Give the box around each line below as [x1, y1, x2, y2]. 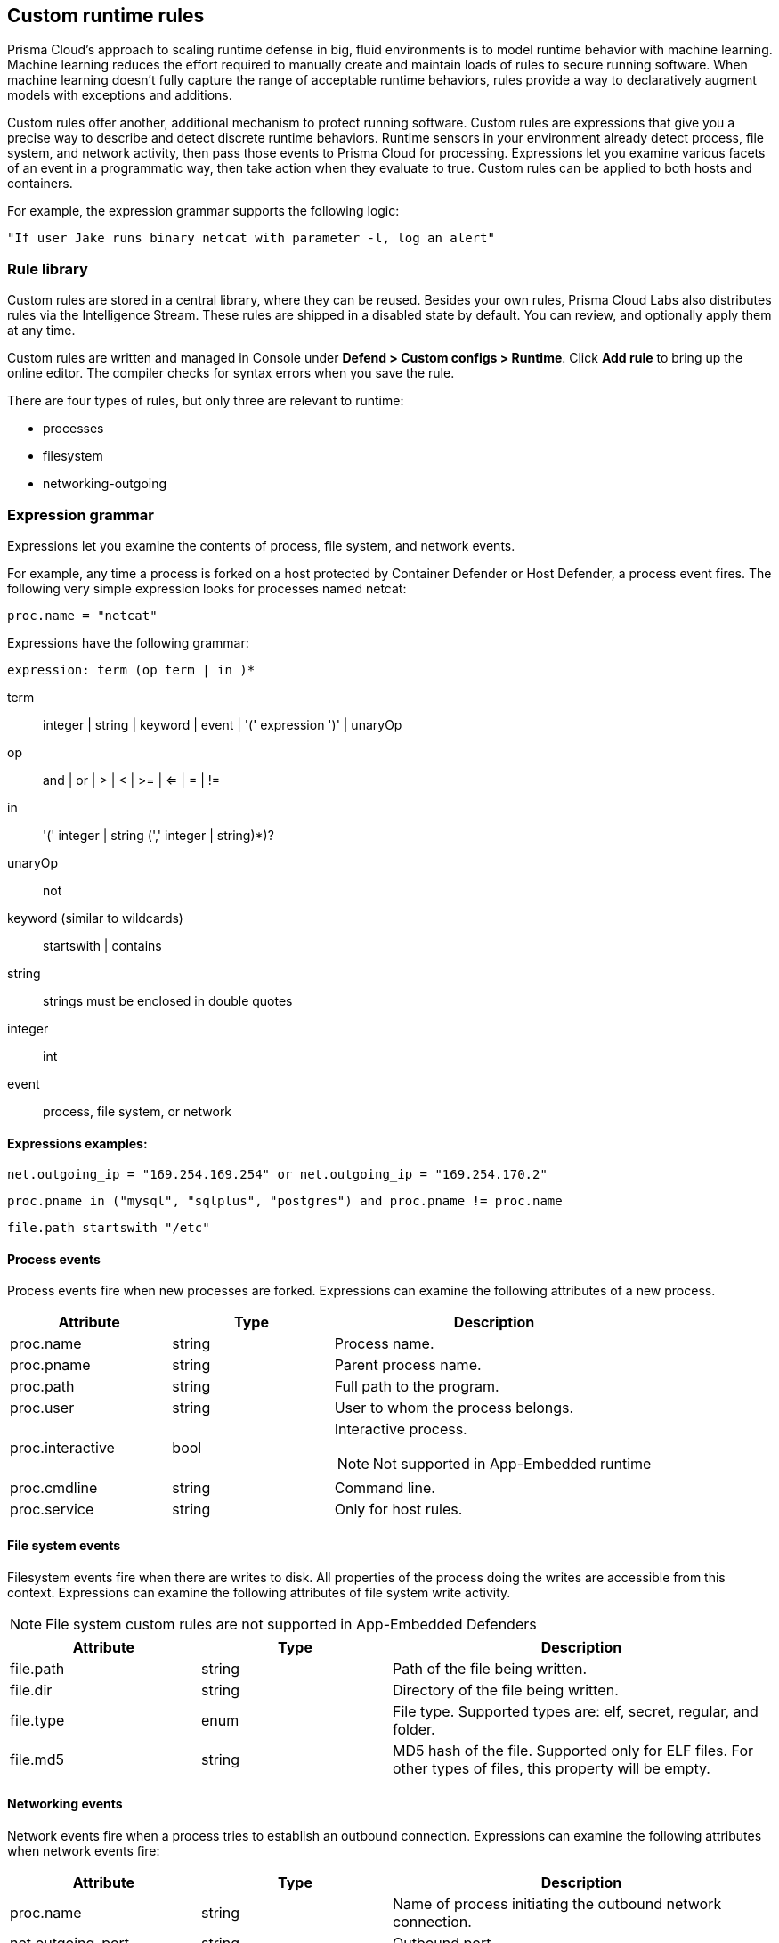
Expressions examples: [7, 1135, 148, 1151]
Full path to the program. [334, 1377, 499, 1396]
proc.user [10, 1399, 75, 1417]
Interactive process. [334, 1420, 467, 1439]
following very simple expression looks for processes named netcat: [7, 580, 407, 596]
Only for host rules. [334, 1500, 463, 1519]
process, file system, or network [43, 1103, 232, 1119]
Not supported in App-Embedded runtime [372, 1455, 652, 1474]
